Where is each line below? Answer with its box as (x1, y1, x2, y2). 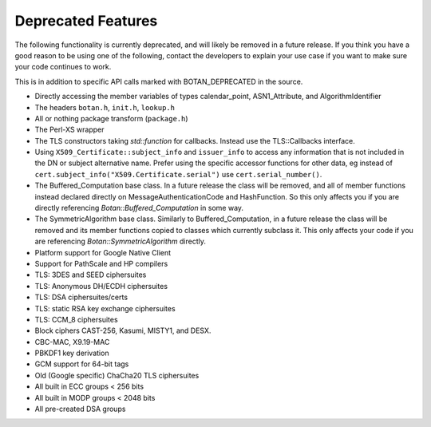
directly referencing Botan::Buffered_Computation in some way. (34, 204, 243, 213)
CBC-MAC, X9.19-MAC (34, 337, 110, 346)
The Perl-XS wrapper (34, 125, 105, 135)
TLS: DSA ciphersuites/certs (34, 292, 128, 302)
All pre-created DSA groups (34, 404, 126, 414)
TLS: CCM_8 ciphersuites (34, 314, 119, 324)
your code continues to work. (14, 62, 112, 72)
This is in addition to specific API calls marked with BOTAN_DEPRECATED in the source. (14, 77, 303, 86)
